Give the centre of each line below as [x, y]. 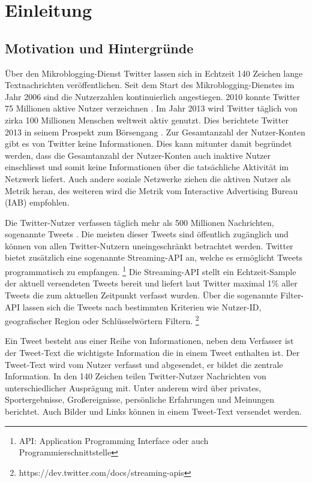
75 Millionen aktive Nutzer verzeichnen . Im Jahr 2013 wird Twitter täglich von [151, 108]
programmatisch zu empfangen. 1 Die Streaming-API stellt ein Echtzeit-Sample [151, 271]
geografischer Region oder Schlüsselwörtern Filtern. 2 [102, 320]
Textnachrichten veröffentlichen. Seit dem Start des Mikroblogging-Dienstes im [150, 85]
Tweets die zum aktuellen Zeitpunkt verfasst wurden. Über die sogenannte [141, 295]
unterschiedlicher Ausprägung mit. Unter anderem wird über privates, [133, 387]
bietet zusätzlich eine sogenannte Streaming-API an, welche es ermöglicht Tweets [154, 257]
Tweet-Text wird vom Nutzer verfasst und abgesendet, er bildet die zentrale [144, 364]
